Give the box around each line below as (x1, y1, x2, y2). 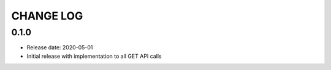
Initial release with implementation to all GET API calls (26, 52, 162, 60)
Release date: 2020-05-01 (26, 44, 93, 51)
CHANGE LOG (11, 9, 83, 23)
